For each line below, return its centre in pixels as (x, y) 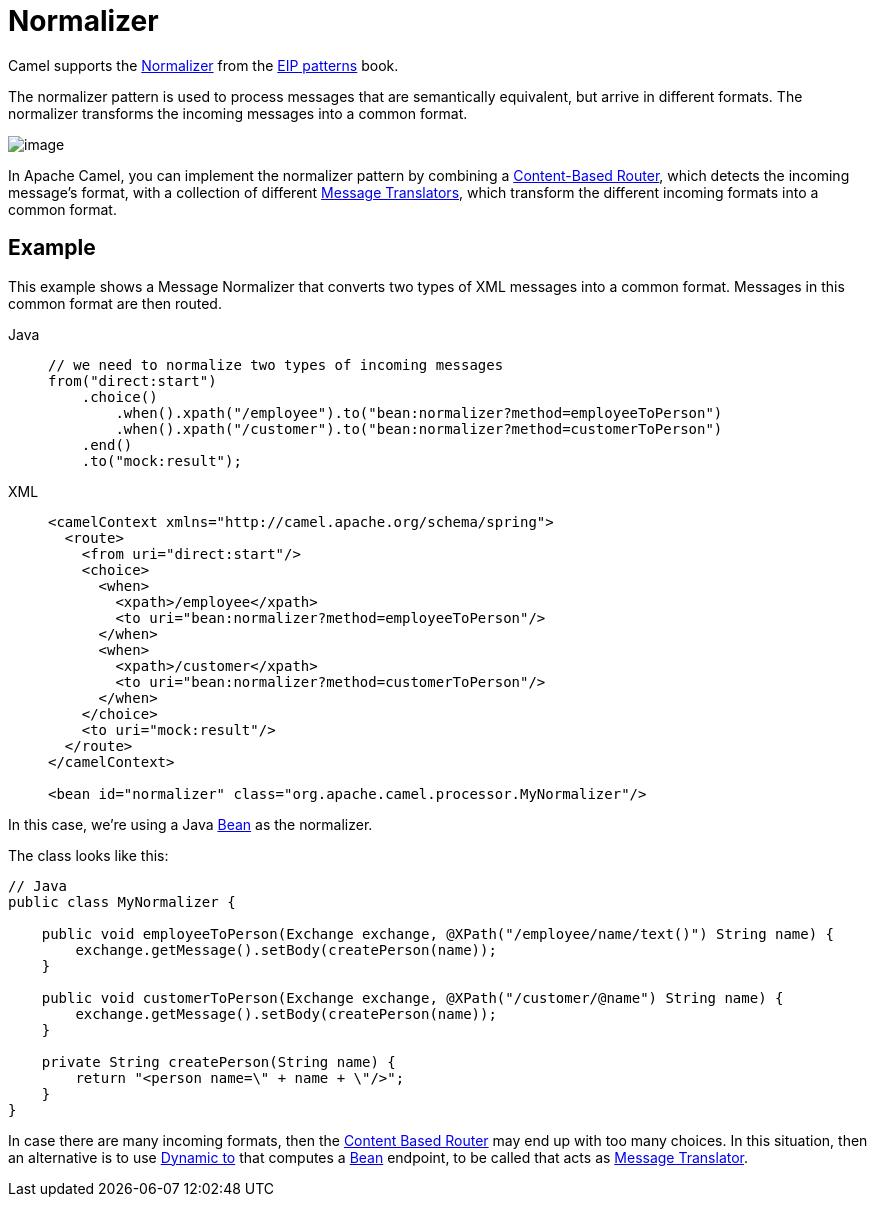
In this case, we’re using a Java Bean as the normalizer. (190, 824)
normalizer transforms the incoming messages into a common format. (238, 113)
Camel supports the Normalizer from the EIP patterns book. (203, 65)
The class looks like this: (88, 855)
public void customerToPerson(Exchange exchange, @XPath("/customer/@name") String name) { (412, 997)
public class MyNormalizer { (122, 901)
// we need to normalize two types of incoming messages (276, 364)
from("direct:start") (132, 380)
